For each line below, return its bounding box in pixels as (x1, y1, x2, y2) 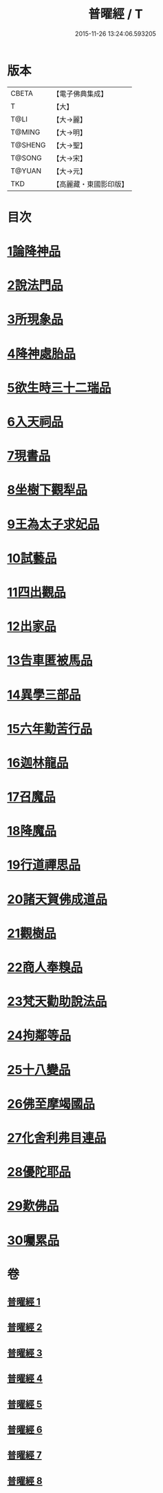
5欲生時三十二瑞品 (7, 380, 111, 395)
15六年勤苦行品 (7, 721, 93, 737)
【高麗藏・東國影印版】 (52, 179, 129, 189)
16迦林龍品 (7, 755, 69, 770)
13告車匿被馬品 (7, 652, 93, 668)
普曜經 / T (88, 6, 143, 22)
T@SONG (10, 153, 43, 163)
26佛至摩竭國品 (7, 1096, 95, 1111)
